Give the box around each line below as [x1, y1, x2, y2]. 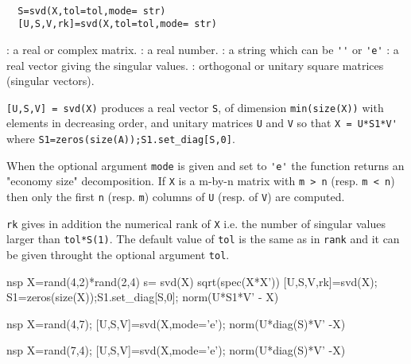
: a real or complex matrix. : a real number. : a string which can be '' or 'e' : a [6, 41, 399, 57]
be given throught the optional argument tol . [6, 246, 230, 262]
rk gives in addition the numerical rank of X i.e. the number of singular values [6, 215, 386, 231]
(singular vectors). [6, 72, 95, 89]
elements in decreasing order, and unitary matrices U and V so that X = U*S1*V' [6, 114, 397, 131]
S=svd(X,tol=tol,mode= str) [17, 5, 166, 17]
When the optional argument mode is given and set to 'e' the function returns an [6, 157, 405, 173]
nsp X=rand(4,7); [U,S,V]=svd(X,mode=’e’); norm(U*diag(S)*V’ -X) [6, 315, 346, 331]
